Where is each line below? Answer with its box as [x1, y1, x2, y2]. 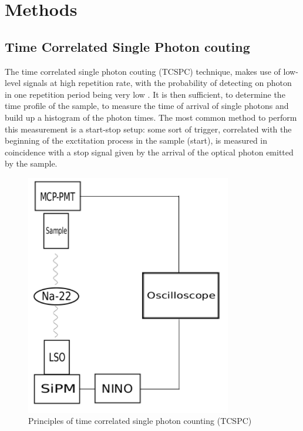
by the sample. [5, 157, 58, 170]
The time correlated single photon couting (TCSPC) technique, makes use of [5, 65, 281, 77]
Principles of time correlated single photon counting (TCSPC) [28, 415, 252, 427]
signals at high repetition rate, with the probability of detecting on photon [23, 77, 292, 89]
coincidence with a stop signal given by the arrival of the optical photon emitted [5, 145, 294, 158]
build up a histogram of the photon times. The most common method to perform [5, 111, 297, 123]
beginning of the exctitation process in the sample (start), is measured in [5, 134, 268, 147]
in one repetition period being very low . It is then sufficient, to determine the [5, 88, 285, 100]
